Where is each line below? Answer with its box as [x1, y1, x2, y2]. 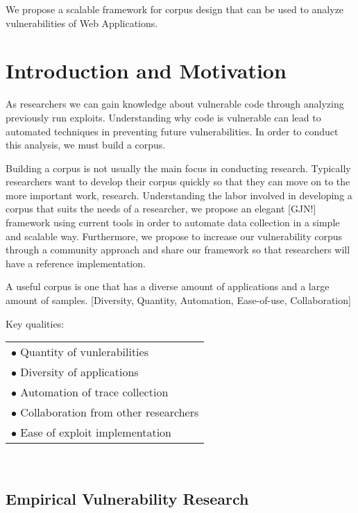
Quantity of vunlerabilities [20, 344, 148, 360]
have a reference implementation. [6, 255, 146, 270]
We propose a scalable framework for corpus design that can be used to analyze [6, 2, 344, 16]
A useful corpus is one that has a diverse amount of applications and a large [6, 279, 330, 294]
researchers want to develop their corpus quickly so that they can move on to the [6, 174, 350, 189]
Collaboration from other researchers [20, 404, 199, 421]
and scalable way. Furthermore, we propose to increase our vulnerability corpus [6, 228, 342, 243]
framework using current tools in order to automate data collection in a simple [6, 215, 340, 230]
